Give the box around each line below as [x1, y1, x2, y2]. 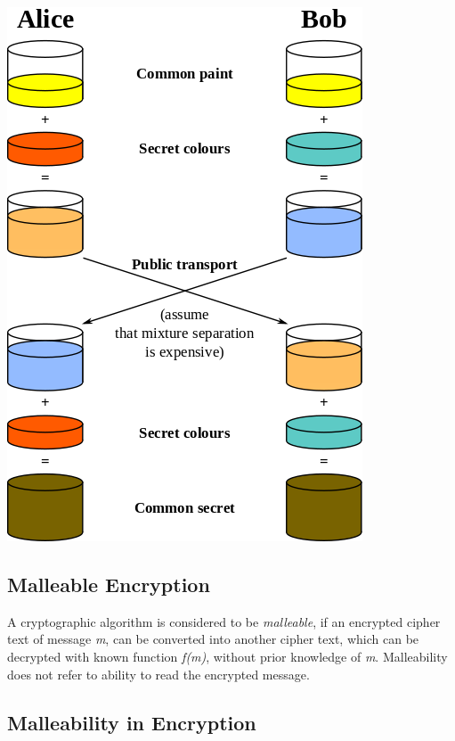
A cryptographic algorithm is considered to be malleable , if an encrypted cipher [7, 612, 441, 630]
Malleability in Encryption [7, 708, 256, 736]
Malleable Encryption [7, 570, 210, 597]
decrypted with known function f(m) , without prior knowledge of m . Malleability [7, 646, 448, 665]
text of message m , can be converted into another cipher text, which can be [7, 630, 419, 648]
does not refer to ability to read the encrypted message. [7, 664, 310, 683]
